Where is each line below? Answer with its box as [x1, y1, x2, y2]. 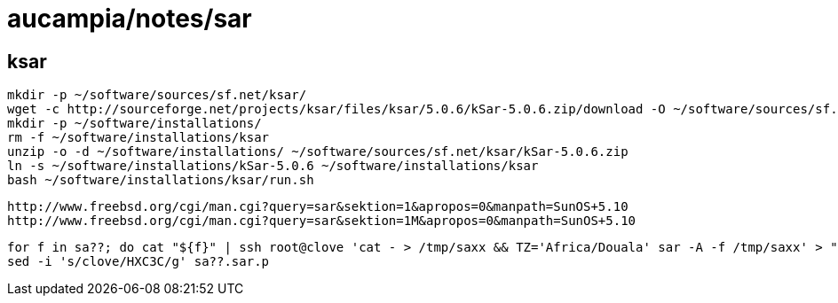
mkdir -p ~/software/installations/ [7, 116, 262, 131]
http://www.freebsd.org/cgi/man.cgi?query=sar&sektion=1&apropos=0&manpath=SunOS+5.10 [7, 199, 628, 214]
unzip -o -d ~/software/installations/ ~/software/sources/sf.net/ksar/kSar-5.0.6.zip [7, 144, 628, 159]
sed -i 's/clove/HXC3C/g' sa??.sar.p [7, 254, 270, 269]
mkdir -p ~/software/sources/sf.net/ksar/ [7, 88, 307, 103]
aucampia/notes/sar [7, 4, 252, 34]
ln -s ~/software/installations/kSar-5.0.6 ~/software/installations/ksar [7, 159, 539, 174]
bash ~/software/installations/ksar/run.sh [7, 173, 314, 188]
